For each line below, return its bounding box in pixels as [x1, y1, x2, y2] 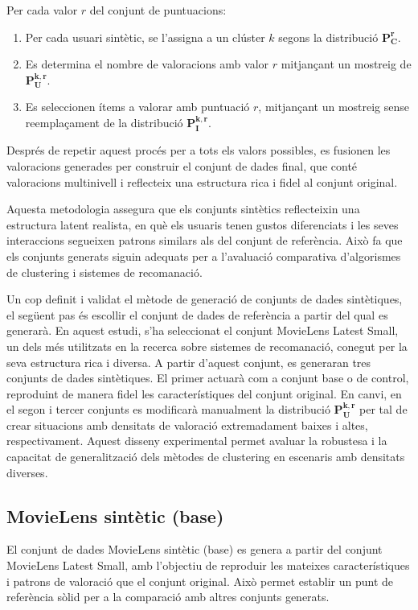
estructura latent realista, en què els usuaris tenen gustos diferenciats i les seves [6, 216, 399, 233]
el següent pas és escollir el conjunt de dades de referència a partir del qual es [6, 306, 388, 323]
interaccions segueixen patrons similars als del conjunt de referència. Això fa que [6, 232, 403, 249]
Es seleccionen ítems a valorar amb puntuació [25, 98, 250, 115]
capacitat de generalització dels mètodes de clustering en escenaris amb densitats [6, 448, 405, 465]
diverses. [6, 464, 48, 480]
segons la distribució [278, 28, 379, 45]
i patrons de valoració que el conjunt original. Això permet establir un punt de [6, 572, 394, 589]
